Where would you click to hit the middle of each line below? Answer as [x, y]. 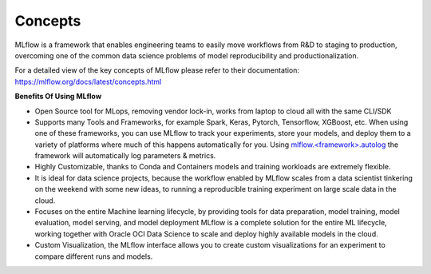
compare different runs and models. [94, 256]
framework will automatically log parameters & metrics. [125, 156]
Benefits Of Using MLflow [58, 97]
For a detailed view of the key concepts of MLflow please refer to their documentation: [157, 70]
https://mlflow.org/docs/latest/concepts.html [88, 81]
